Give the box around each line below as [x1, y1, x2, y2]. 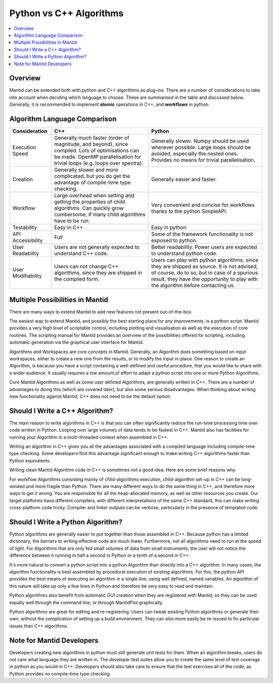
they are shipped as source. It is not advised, [151, 263, 258, 270]
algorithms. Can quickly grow [54, 205, 124, 212]
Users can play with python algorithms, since [151, 256, 259, 263]
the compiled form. [54, 276, 100, 283]
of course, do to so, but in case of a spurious [151, 269, 258, 276]
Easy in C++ [54, 224, 83, 231]
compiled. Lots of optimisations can [54, 147, 139, 154]
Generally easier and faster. [151, 176, 217, 183]
